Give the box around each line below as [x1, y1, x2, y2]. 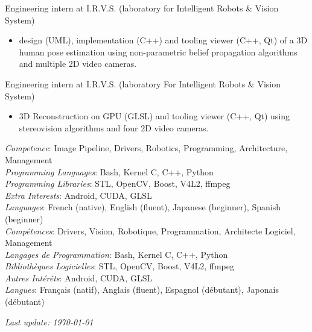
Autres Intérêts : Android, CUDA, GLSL [5, 271, 153, 284]
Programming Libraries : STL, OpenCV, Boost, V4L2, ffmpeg [5, 177, 231, 190]
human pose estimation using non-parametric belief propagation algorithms [19, 45, 298, 58]
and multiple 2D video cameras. [19, 57, 137, 70]
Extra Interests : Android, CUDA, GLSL [5, 189, 152, 201]
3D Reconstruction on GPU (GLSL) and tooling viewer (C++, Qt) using [19, 110, 290, 122]
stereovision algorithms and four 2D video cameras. [19, 121, 209, 134]
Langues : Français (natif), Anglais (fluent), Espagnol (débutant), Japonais [5, 283, 279, 296]
